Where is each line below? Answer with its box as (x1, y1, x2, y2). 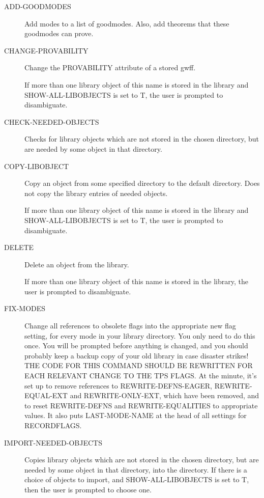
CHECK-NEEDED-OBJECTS (4, 116, 99, 127)
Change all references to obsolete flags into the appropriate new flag (24, 320, 236, 331)
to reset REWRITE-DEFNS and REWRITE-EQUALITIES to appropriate (24, 400, 258, 410)
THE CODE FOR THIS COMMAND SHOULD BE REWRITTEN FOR (24, 360, 253, 371)
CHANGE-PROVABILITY (4, 45, 89, 56)
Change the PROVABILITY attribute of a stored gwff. (24, 62, 196, 73)
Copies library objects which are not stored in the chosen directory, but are (24, 454, 259, 465)
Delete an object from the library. (24, 259, 129, 269)
